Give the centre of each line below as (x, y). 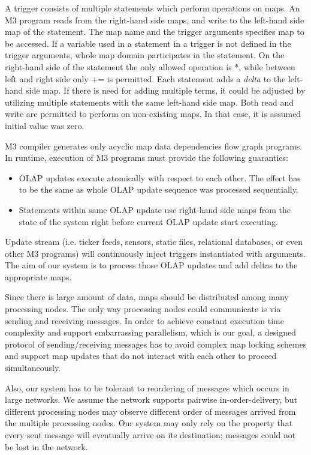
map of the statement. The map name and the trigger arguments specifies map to (155, 32)
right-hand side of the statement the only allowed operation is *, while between (150, 66)
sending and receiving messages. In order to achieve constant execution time (144, 320)
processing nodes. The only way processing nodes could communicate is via (143, 309)
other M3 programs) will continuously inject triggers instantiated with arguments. (155, 253)
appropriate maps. (38, 276)
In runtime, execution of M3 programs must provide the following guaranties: (147, 158)
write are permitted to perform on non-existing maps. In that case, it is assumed (153, 114)
